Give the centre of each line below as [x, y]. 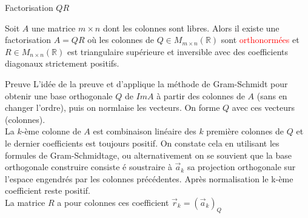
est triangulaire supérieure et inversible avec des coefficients [178, 51]
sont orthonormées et [260, 40]
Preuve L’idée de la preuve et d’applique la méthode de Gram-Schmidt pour [146, 83]
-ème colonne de [51, 131]
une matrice [53, 28]
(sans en [272, 95]
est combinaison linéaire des [145, 131]
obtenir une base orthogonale [59, 95]
